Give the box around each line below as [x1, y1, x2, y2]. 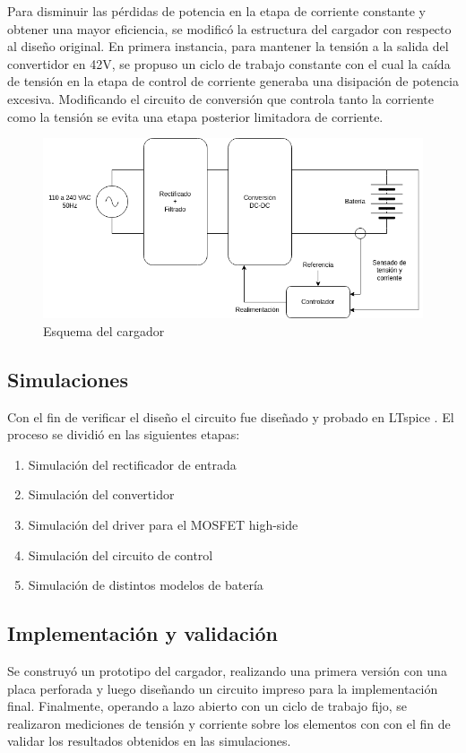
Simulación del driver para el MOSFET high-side [28, 515, 298, 533]
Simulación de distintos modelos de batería [28, 576, 263, 594]
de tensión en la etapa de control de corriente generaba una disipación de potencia [7, 72, 459, 91]
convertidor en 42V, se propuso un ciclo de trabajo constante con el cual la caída [7, 54, 451, 73]
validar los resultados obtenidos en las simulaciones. [7, 731, 291, 750]
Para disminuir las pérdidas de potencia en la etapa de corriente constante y [7, 2, 426, 20]
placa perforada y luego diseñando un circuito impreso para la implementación [7, 679, 438, 697]
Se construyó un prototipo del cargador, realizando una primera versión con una [7, 661, 447, 679]
